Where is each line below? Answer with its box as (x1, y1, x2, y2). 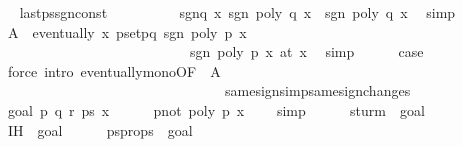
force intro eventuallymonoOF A (7, 60, 221, 81)
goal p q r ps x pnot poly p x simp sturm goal (7, 99, 425, 120)
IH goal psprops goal (7, 119, 193, 140)
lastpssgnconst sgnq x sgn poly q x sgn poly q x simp (19, 2, 456, 22)
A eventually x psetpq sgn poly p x (7, 21, 247, 42)
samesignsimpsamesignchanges (224, 80, 411, 101)
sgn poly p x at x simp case (189, 41, 424, 62)
